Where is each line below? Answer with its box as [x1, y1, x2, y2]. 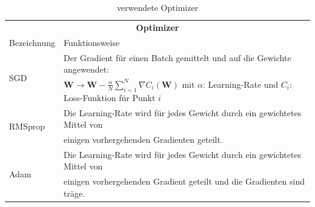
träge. [64, 186, 85, 199]
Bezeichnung [9, 36, 56, 48]
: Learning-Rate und [203, 77, 279, 90]
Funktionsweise [64, 36, 120, 48]
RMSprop [9, 119, 45, 132]
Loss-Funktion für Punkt [64, 91, 156, 103]
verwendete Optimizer [116, 1, 199, 13]
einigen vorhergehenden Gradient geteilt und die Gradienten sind [64, 175, 305, 188]
